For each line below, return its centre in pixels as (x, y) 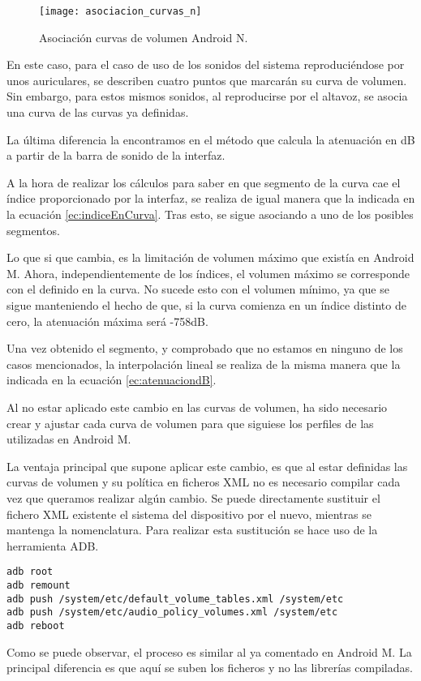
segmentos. (33, 230)
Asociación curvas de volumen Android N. (144, 37)
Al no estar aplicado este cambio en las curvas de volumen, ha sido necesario (197, 407)
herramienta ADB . (53, 545)
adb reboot (36, 625)
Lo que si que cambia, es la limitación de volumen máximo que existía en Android (210, 257)
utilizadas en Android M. (69, 439)
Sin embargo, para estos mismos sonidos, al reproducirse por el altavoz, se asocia (207, 96)
